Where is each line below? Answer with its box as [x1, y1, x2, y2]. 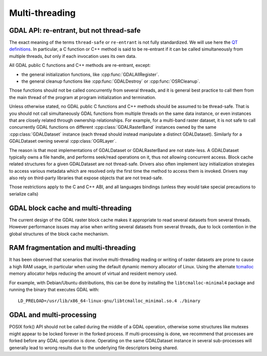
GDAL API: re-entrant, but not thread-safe [9, 26, 141, 35]
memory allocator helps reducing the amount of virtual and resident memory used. [9, 270, 178, 277]
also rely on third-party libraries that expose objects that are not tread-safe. [9, 175, 163, 181]
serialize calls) [9, 191, 39, 197]
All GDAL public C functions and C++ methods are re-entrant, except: [9, 62, 151, 68]
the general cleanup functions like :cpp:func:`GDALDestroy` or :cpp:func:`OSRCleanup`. [21, 78, 200, 84]
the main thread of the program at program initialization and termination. [9, 94, 156, 100]
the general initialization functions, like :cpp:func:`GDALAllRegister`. [21, 71, 159, 77]
